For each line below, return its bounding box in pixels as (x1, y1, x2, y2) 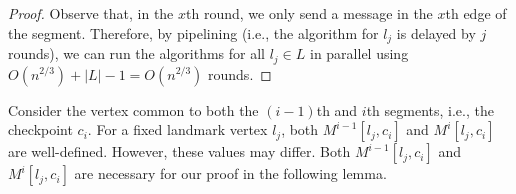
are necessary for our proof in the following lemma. (74, 163, 387, 184)
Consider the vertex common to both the (8, 99, 259, 120)
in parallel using (309, 43, 409, 64)
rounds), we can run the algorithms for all (8, 43, 265, 64)
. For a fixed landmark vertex (87, 119, 268, 140)
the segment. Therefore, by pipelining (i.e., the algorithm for (8, 22, 379, 43)
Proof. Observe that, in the (8, 3, 174, 23)
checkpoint (8, 119, 73, 140)
